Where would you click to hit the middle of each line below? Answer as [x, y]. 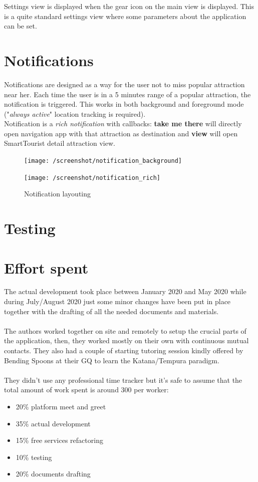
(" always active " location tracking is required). [75, 113]
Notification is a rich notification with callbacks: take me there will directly [123, 124]
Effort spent [46, 267]
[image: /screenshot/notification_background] [103, 161]
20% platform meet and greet [61, 406]
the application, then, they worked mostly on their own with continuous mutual [126, 340]
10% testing [34, 457]
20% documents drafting [53, 474]
